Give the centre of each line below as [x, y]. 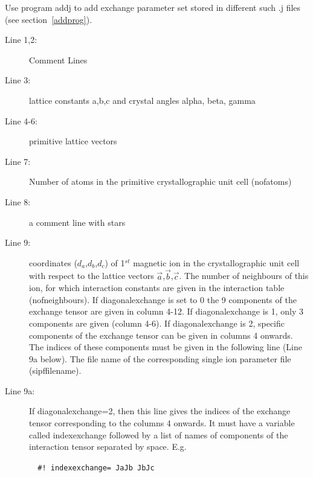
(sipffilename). [55, 370]
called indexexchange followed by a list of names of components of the [159, 434]
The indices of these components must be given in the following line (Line [166, 347]
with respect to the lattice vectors [92, 276]
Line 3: [18, 80]
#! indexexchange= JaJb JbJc [96, 468]
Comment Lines [58, 59]
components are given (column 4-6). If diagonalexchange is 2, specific [157, 323]
